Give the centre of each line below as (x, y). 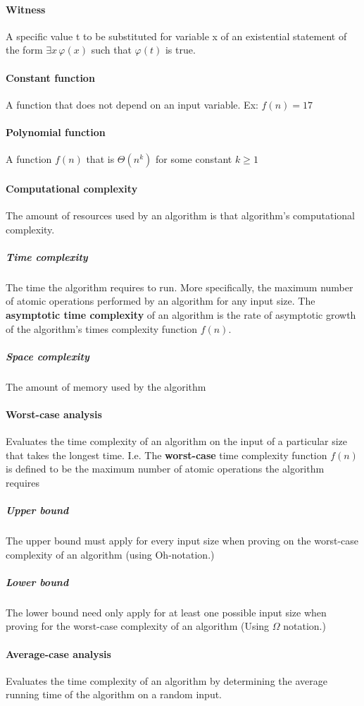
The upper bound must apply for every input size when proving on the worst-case (182, 540)
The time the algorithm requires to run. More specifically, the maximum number (180, 287)
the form (24, 50)
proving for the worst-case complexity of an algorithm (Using (138, 626)
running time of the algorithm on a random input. (114, 694)
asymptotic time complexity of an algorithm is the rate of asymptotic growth (181, 314)
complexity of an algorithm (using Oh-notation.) (110, 554)
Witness (26, 9)
